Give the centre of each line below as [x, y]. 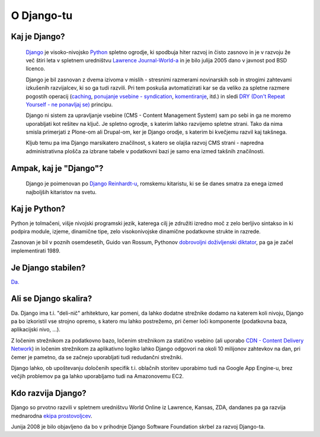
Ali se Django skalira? [52, 299]
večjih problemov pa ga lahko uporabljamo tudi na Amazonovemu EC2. [97, 376]
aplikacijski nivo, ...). [36, 330]
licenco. [36, 69]
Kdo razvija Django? [49, 393]
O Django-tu [42, 15]
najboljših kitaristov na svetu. [61, 192]
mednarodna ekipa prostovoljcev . [52, 416]
